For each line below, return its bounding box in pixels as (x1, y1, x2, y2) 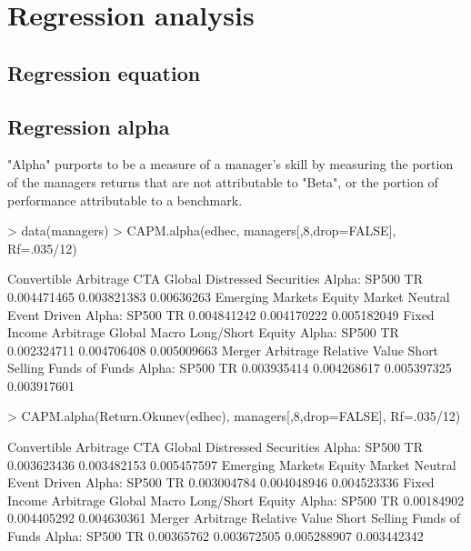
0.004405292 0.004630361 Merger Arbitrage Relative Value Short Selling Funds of (7, 508, 461, 527)
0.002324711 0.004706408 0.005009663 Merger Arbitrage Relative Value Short (7, 340, 439, 359)
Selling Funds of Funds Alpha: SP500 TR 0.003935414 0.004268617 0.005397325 (7, 358, 452, 377)
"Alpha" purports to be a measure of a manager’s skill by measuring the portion (7, 155, 454, 174)
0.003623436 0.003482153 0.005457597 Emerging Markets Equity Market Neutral (7, 455, 456, 474)
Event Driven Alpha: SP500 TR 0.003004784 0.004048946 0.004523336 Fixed (7, 473, 435, 492)
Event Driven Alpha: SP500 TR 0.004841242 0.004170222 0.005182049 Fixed (7, 305, 435, 324)
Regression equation (7, 58, 201, 86)
